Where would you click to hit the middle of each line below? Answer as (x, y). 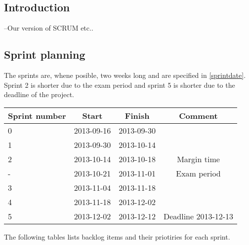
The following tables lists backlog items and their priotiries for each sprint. (117, 236)
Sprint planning (45, 54)
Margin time (198, 159)
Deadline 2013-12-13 (198, 216)
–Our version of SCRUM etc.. (49, 28)
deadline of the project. (39, 94)
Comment (198, 115)
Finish (137, 115)
